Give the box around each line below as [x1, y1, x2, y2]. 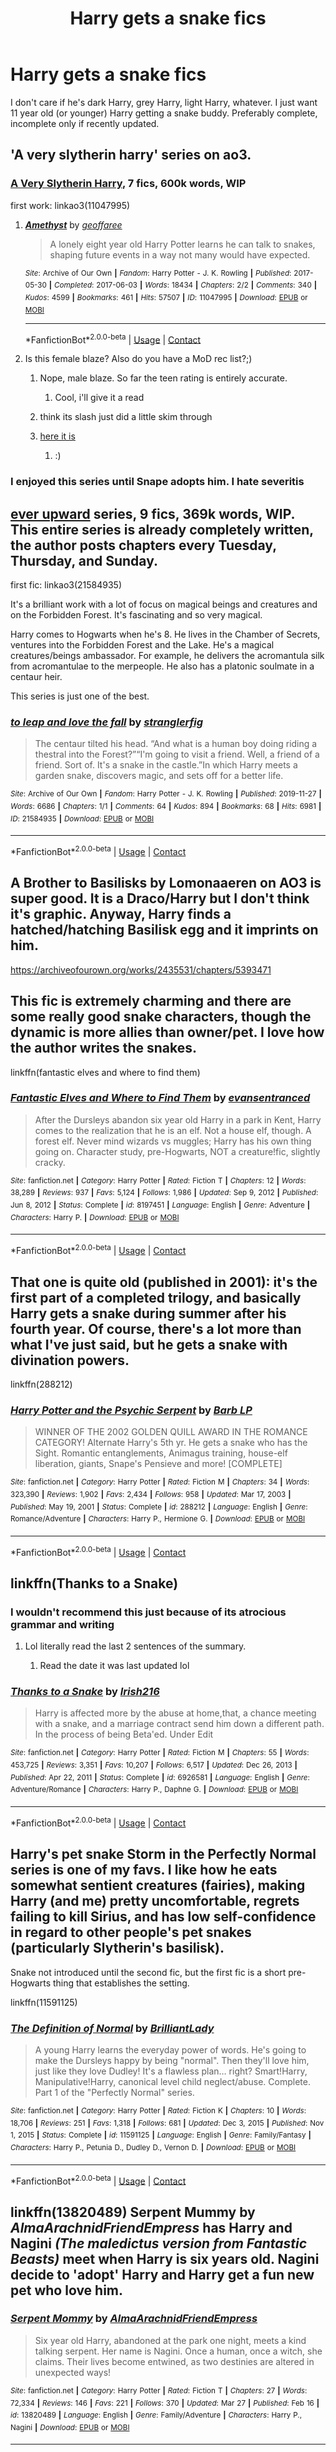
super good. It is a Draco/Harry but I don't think [10, 890, 310, 907]
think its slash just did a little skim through [39, 411, 213, 423]
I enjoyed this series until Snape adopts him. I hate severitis [10, 475, 305, 489]
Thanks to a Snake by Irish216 [10, 1685, 160, 1699]
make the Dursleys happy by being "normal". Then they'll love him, [34, 2054, 310, 2066]
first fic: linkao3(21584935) [10, 578, 123, 591]
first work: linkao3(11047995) [10, 199, 131, 211]
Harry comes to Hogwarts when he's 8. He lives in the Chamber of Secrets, [10, 628, 321, 640]
